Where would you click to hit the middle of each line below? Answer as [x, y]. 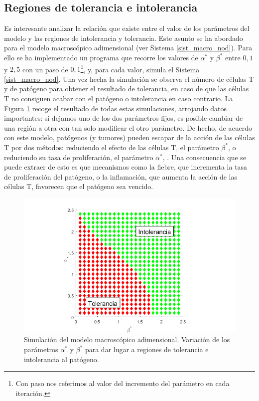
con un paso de [45, 69]
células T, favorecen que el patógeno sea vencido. [79, 186]
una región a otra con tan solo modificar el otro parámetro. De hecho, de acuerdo [128, 127]
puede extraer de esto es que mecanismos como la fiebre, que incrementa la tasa [126, 167]
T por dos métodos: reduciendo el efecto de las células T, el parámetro [112, 147]
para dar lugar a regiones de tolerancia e [147, 349]
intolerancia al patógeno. [62, 359]
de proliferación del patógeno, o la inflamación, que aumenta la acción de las [121, 176]
